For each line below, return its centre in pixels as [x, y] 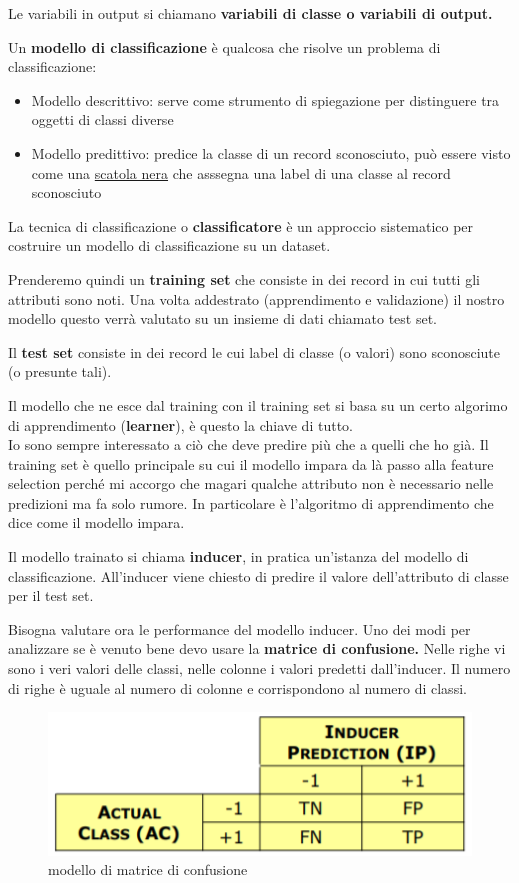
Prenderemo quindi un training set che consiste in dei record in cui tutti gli [244, 278]
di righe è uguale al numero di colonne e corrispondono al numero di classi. [237, 687]
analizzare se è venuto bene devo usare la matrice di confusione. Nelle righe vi [257, 648]
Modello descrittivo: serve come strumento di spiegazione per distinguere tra [265, 99]
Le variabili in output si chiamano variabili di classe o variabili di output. [250, 13]
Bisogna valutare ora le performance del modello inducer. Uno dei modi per [239, 628]
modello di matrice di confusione [148, 869]
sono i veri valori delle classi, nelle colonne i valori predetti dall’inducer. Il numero [259, 668]
